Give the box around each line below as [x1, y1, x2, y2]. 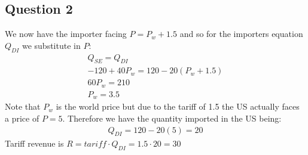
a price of [5, 112, 39, 125]
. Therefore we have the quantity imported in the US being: [62, 112, 282, 125]
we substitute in [22, 39, 81, 51]
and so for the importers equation [179, 27, 303, 40]
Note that [5, 100, 41, 113]
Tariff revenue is [5, 137, 64, 150]
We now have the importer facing [5, 27, 127, 40]
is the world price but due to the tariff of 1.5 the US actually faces [56, 100, 300, 113]
